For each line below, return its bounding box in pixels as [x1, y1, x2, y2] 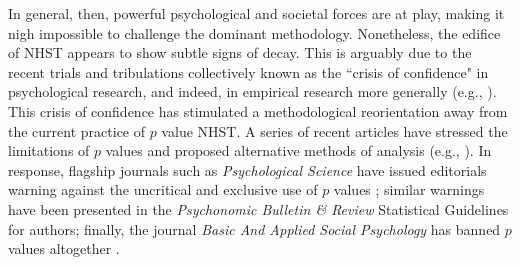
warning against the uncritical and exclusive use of [8, 179, 318, 200]
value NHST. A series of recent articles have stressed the [161, 120, 508, 141]
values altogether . [8, 238, 120, 259]
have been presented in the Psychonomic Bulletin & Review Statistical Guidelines [8, 198, 509, 219]
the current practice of [8, 120, 146, 141]
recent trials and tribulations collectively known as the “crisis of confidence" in [8, 61, 489, 82]
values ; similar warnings [333, 179, 485, 200]
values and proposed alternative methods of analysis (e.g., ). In [105, 140, 492, 161]
